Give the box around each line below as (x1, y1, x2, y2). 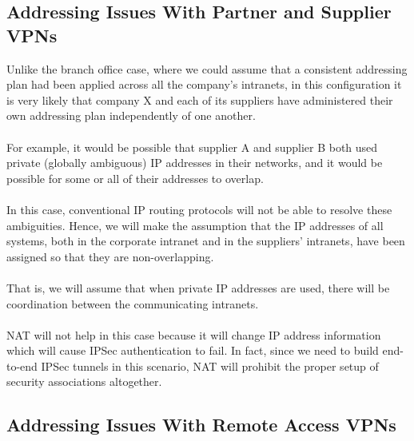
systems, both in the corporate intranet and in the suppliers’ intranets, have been (6, 232, 405, 249)
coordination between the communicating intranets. (6, 295, 259, 312)
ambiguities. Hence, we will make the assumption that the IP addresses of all (6, 217, 384, 233)
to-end (6, 357, 38, 374)
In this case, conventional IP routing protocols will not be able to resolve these (6, 201, 392, 217)
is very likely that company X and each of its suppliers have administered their (6, 91, 393, 108)
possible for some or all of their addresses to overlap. (6, 169, 264, 186)
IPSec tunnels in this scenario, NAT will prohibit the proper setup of (41, 357, 379, 374)
